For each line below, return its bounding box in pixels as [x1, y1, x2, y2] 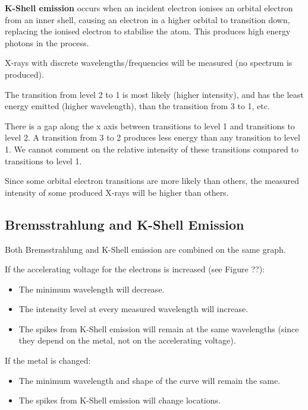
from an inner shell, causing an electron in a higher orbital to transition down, [5, 13, 290, 26]
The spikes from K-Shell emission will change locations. [18, 394, 221, 406]
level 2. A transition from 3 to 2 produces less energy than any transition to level [5, 131, 300, 144]
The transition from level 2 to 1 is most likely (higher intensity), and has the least [5, 88, 304, 100]
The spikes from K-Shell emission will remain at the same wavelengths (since [18, 322, 299, 335]
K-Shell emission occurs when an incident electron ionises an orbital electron [5, 2, 293, 14]
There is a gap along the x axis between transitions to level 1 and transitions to [5, 119, 295, 132]
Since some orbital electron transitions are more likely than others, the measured [5, 174, 299, 187]
